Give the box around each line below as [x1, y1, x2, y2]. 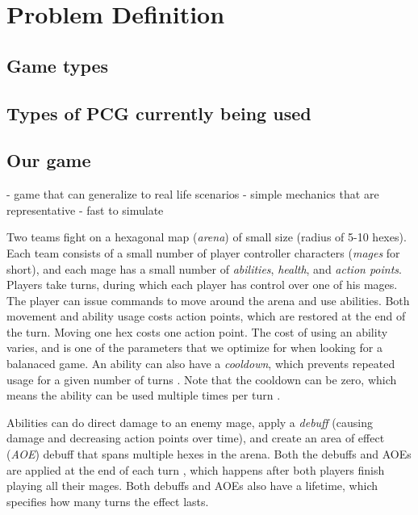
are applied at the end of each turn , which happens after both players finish [6, 461, 385, 478]
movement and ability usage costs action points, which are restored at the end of [6, 308, 406, 324]
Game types [6, 52, 109, 77]
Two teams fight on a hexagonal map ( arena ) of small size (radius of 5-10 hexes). [6, 228, 407, 245]
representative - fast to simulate [6, 201, 164, 218]
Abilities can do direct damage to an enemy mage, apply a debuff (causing [6, 413, 373, 430]
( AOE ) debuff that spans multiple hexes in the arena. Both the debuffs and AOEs [6, 446, 412, 463]
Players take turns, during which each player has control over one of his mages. [6, 276, 398, 293]
